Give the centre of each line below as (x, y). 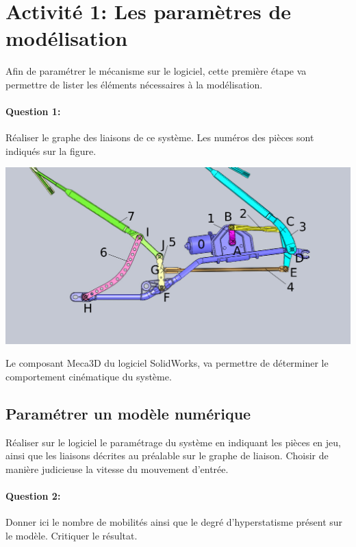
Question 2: (33, 496)
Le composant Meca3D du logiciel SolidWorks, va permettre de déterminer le (167, 363)
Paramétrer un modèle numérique (128, 414)
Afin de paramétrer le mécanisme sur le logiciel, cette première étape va (156, 71)
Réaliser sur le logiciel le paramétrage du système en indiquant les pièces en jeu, (173, 442)
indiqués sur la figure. (51, 150)
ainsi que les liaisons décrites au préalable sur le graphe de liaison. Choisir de (167, 455)
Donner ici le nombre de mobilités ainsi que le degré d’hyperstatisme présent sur (174, 522)
